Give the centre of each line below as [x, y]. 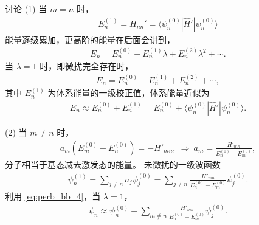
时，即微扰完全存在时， [87, 66]
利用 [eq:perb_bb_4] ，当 [53, 196]
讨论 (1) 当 [26, 9]
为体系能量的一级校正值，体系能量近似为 [129, 93]
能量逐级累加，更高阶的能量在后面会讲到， [90, 39]
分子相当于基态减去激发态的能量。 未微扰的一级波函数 [113, 164]
